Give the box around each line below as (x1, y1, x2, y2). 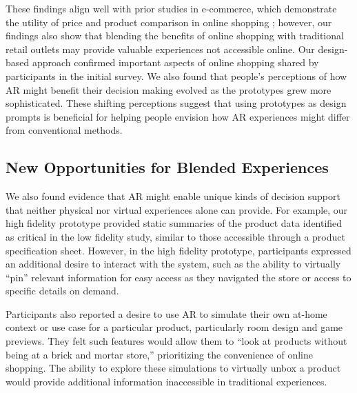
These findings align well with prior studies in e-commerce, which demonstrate (6, 1, 337, 15)
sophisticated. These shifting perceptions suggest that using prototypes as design (6, 96, 347, 110)
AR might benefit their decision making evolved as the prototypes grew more (6, 82, 331, 97)
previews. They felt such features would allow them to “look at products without (6, 334, 347, 348)
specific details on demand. (6, 283, 119, 298)
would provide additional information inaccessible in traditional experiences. (6, 374, 327, 388)
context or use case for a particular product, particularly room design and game (6, 320, 343, 334)
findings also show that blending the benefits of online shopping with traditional (6, 28, 344, 43)
